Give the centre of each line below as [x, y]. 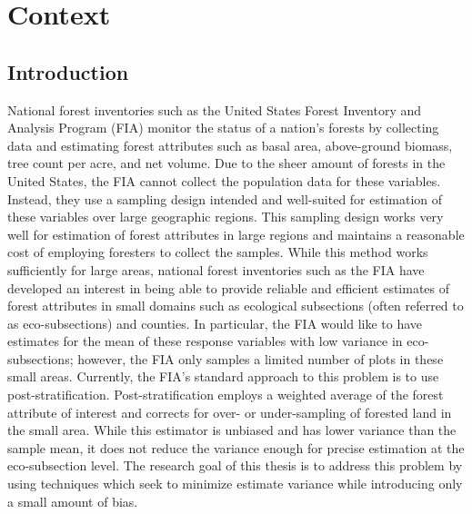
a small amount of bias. [73, 501]
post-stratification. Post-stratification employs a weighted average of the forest [226, 395]
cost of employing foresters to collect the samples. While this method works [218, 252]
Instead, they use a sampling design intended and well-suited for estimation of [225, 198]
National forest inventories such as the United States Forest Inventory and [215, 109]
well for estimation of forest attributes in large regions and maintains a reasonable [236, 234]
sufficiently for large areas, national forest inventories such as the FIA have [216, 269]
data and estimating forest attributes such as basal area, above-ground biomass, [230, 145]
